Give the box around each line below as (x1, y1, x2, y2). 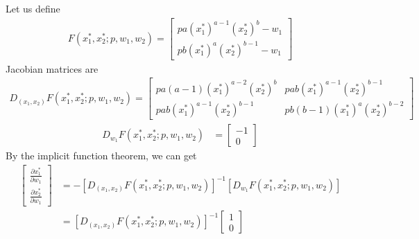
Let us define (6, 1, 60, 15)
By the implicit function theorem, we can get (6, 148, 197, 163)
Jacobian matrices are (6, 61, 99, 76)
